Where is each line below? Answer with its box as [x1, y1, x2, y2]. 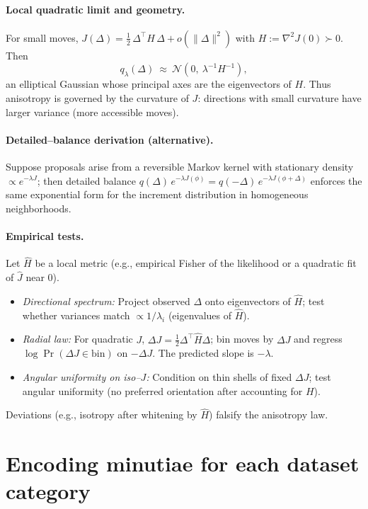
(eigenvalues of [168, 307, 232, 322]
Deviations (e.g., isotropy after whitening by [6, 407, 197, 422]
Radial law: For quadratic [22, 331, 133, 346]
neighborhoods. [6, 200, 71, 215]
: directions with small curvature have [197, 90, 362, 105]
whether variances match [22, 307, 130, 322]
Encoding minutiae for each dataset [6, 449, 360, 478]
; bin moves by [210, 331, 274, 346]
